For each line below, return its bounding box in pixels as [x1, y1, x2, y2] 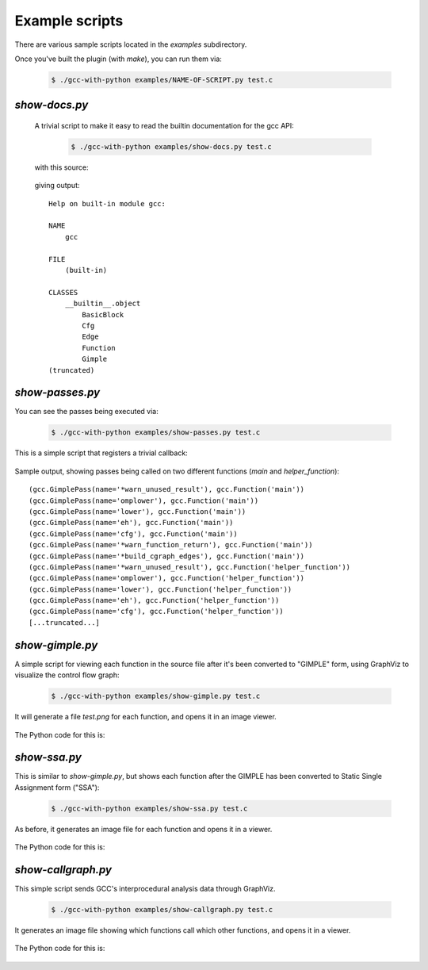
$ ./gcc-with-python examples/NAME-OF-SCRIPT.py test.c [51, 75, 273, 84]
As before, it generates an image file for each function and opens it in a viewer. [14, 824, 273, 834]
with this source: [34, 163, 89, 172]
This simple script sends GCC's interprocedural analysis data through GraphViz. [14, 884, 277, 894]
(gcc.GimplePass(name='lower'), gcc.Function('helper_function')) [29, 585, 292, 594]
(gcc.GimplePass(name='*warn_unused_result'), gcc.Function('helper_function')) [29, 562, 351, 571]
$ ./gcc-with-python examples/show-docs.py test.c [71, 142, 273, 151]
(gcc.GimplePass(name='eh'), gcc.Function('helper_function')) [29, 596, 280, 605]
